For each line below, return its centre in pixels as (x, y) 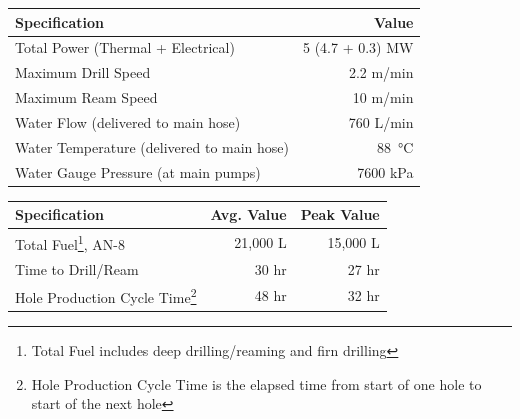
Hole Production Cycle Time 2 (106, 295)
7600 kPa (385, 171)
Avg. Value (248, 214)
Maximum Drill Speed (83, 72)
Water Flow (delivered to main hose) (128, 121)
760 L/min (381, 121)
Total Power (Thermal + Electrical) (125, 47)
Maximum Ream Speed (86, 97)
